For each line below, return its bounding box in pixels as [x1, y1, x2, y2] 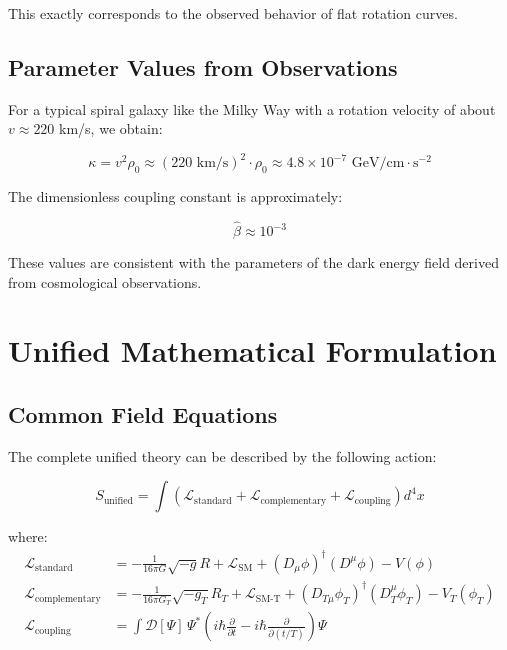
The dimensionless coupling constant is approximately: [8, 186, 343, 207]
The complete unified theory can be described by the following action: [8, 445, 437, 466]
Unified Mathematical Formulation [8, 330, 497, 371]
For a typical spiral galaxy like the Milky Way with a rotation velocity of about [8, 98, 496, 119]
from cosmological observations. [8, 271, 202, 292]
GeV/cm [351, 156, 405, 171]
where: [8, 526, 48, 547]
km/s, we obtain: [59, 118, 163, 139]
